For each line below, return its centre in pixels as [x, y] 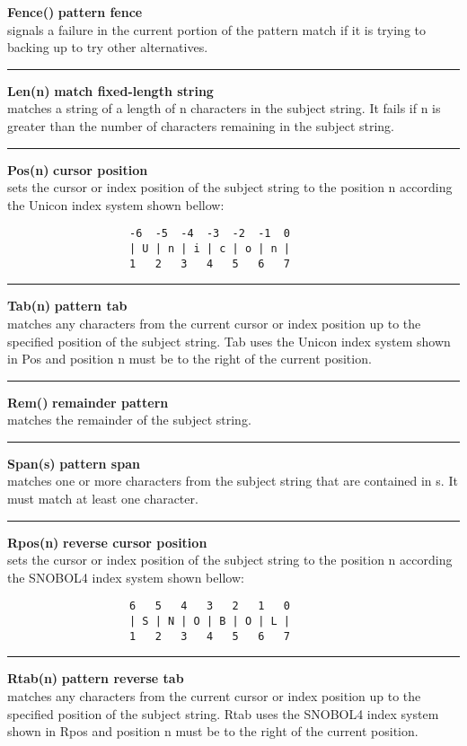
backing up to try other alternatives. [108, 47]
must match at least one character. [103, 499]
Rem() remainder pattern [88, 402]
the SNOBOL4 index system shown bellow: [126, 577]
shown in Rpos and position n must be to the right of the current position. [213, 731]
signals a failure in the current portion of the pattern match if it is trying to [217, 29]
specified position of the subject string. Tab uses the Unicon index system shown [229, 341]
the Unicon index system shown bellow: [116, 204]
